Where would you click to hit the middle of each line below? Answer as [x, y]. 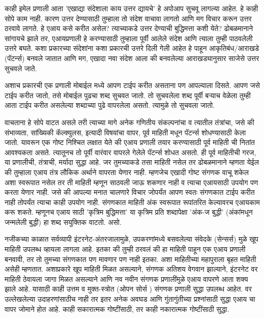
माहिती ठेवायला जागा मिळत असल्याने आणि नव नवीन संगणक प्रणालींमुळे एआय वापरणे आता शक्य [126, 279]
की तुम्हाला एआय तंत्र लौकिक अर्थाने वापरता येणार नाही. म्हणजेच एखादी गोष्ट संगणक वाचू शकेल [127, 172]
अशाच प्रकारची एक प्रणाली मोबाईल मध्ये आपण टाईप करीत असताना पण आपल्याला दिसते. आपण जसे [132, 85]
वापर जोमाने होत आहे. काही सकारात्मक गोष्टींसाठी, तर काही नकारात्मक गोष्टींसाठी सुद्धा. [117, 309]
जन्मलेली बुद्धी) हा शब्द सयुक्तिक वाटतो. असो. [63, 222]
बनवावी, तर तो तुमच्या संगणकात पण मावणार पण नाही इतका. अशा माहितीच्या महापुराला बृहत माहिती [130, 259]
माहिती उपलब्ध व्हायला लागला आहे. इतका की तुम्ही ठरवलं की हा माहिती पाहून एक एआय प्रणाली [125, 249]
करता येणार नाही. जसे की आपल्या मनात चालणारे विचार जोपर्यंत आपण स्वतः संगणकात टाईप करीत [130, 192]
